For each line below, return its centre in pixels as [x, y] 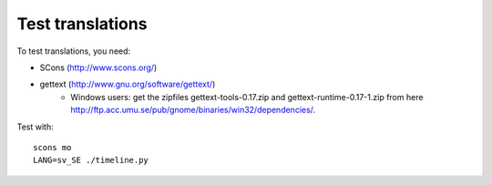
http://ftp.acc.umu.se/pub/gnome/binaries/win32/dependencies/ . [193, 110]
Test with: [35, 127]
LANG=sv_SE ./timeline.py [91, 160]
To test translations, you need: [74, 51]
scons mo [52, 147]
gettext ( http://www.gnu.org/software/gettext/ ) [128, 84]
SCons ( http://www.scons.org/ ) [98, 67]
